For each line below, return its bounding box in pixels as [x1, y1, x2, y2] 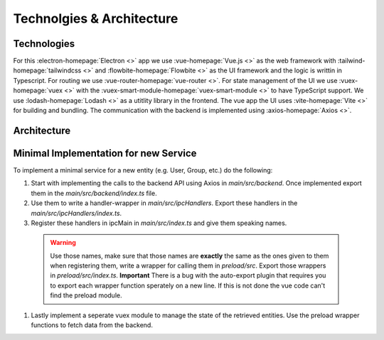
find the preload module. [50, 291, 122, 300]
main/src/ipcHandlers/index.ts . [31, 209, 122, 217]
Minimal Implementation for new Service [13, 147, 197, 159]
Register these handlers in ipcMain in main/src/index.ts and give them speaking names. [31, 219, 287, 227]
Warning [50, 238, 76, 247]
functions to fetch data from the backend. [31, 321, 153, 329]
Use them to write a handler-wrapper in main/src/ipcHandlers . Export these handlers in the [31, 199, 298, 207]
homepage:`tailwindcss [13, 66, 82, 75]
